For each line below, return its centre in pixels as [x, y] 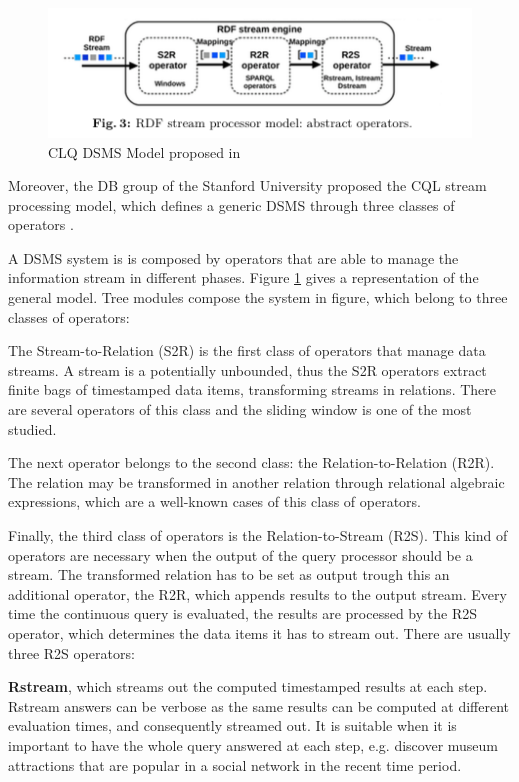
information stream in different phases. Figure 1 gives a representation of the [243, 277]
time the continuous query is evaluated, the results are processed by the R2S [242, 613]
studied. [32, 428]
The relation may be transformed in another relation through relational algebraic [256, 481]
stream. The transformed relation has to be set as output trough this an [229, 574]
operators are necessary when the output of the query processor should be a [240, 554]
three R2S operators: [71, 652]
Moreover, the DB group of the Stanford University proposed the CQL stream [247, 185]
